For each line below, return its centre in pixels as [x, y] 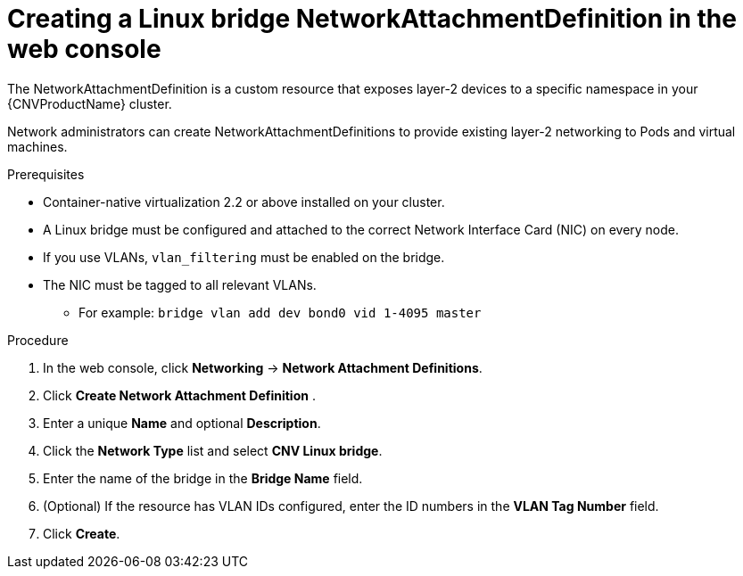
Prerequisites [46, 174]
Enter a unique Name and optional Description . [182, 423]
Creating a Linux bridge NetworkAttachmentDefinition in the [372, 19]
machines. [37, 146]
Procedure [38, 340]
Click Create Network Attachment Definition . [179, 395]
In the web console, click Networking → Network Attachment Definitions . [263, 367]
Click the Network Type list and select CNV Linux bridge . [213, 450]
